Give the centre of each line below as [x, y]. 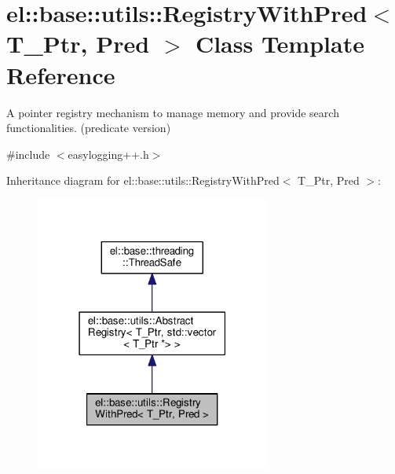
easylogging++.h [108, 154]
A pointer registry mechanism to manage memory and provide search [173, 112]
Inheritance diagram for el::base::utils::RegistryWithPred [143, 180]
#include [28, 154]
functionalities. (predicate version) [89, 128]
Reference [61, 74]
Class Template [280, 44]
